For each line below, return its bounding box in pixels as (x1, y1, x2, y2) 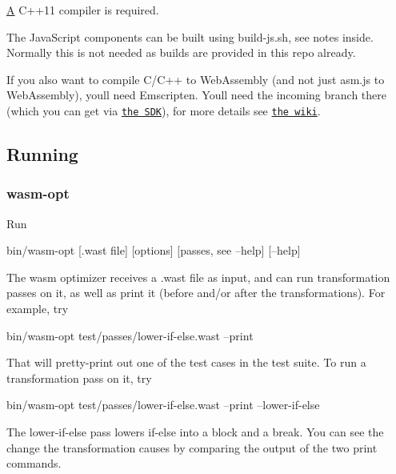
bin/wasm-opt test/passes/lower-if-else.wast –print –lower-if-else (6, 396, 320, 413)
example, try (6, 300, 69, 316)
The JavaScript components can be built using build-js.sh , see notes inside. (6, 28, 374, 45)
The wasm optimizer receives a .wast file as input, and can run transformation (6, 268, 390, 285)
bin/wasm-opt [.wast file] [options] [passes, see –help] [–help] (6, 242, 301, 259)
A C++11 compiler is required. (6, 2, 159, 18)
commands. (6, 455, 62, 472)
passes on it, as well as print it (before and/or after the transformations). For (6, 284, 386, 301)
